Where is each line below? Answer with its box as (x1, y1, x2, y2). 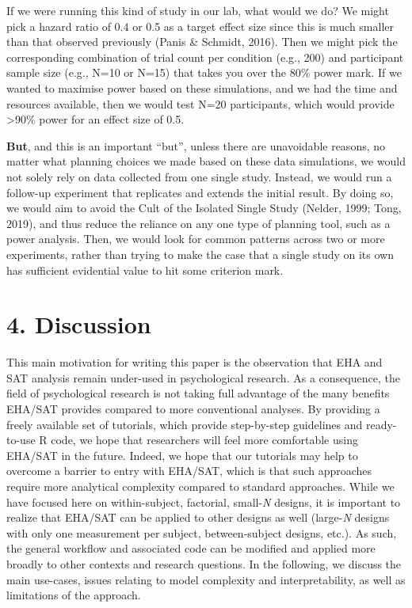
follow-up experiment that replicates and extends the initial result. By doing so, (6, 184, 394, 200)
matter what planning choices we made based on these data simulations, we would (6, 153, 406, 169)
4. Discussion (6, 308, 151, 340)
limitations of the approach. (6, 587, 141, 603)
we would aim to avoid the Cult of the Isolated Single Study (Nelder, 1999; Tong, (6, 199, 402, 216)
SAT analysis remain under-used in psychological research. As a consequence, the (6, 369, 400, 386)
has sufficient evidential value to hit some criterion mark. (6, 261, 284, 278)
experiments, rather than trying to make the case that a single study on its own (6, 245, 394, 262)
